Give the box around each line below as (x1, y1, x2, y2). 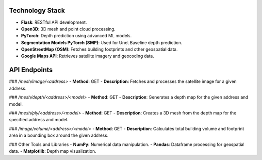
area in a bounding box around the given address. (9, 132, 109, 138)
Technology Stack (9, 6, 65, 15)
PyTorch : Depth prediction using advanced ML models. (21, 33, 132, 39)
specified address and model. (9, 117, 69, 123)
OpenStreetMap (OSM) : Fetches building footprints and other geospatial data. (21, 47, 178, 52)
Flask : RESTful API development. (21, 19, 87, 25)
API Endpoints (9, 66, 53, 74)
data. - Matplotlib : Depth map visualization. (9, 148, 97, 154)
